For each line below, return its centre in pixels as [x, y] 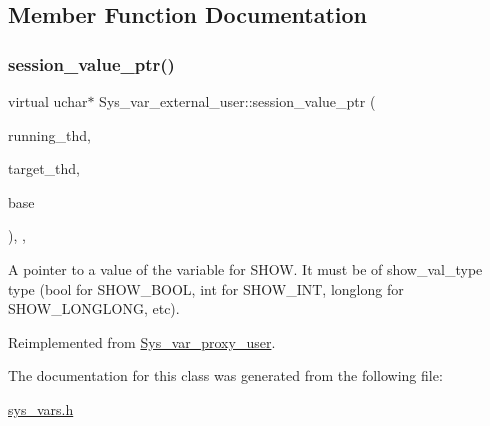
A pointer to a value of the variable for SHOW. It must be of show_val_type [245, 268]
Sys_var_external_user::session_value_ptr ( [237, 101]
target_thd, [44, 168]
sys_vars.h [41, 408]
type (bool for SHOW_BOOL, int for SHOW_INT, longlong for [206, 288]
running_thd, [49, 134]
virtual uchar [48, 101]
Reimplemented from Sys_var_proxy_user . [142, 341]
